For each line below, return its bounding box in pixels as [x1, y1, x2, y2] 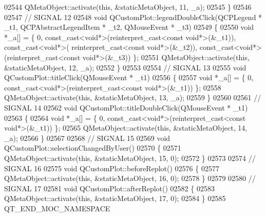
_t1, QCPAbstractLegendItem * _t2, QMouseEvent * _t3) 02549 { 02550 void [4, 22, 254, 32]
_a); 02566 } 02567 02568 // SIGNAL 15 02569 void [4, 132, 170, 143]
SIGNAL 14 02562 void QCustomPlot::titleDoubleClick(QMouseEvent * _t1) [4, 102, 248, 113]
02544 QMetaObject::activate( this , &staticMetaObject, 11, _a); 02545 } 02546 [4, 2, 252, 12]
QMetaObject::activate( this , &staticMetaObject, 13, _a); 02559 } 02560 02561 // [4, 92, 261, 103]
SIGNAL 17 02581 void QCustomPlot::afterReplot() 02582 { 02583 [4, 183, 215, 193]
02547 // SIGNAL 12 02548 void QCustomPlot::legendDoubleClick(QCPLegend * [4, 11, 262, 22]
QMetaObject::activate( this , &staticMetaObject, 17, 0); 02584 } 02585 [4, 193, 226, 204]
